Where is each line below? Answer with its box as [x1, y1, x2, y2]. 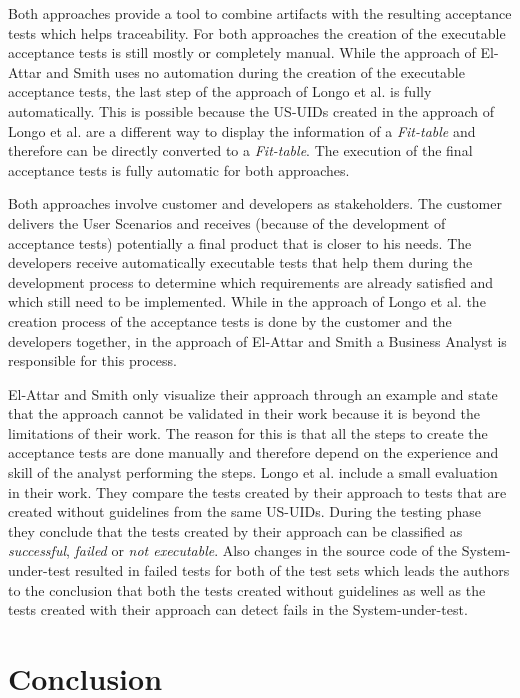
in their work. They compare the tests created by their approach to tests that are [8, 481, 507, 502]
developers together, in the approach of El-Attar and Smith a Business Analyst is [8, 330, 507, 351]
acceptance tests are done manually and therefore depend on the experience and [8, 442, 499, 463]
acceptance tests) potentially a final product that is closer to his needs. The [8, 232, 472, 253]
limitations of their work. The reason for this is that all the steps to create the [8, 422, 488, 443]
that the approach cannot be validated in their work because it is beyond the [8, 403, 481, 424]
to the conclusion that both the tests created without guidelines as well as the [8, 579, 486, 600]
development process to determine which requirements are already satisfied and [8, 271, 494, 292]
